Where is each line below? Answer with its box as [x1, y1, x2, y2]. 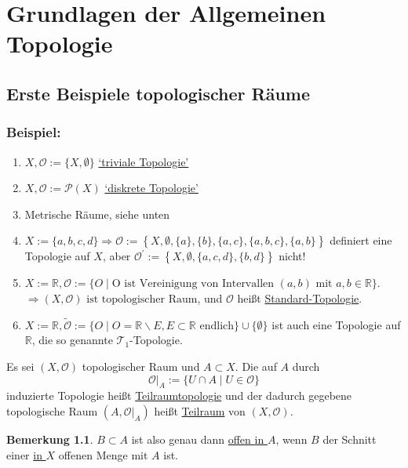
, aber [102, 248, 131, 264]
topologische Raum [6, 402, 98, 419]
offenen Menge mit [58, 446, 148, 463]
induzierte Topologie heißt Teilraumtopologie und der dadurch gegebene [6, 387, 352, 404]
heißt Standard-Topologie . [237, 289, 362, 306]
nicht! [279, 248, 306, 264]
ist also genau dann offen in [131, 430, 264, 447]
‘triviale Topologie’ [98, 153, 189, 169]
